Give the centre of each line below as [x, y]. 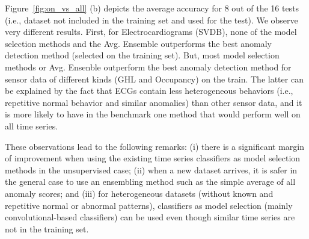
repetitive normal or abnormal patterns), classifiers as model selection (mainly [149, 205]
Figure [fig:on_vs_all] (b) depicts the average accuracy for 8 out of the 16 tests [152, 8]
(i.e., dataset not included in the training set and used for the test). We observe [151, 20]
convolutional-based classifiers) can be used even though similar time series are [150, 217]
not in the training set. [47, 228]
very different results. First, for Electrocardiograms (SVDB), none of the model [151, 32]
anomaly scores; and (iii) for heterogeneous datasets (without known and [139, 193]
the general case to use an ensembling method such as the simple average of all [150, 182]
